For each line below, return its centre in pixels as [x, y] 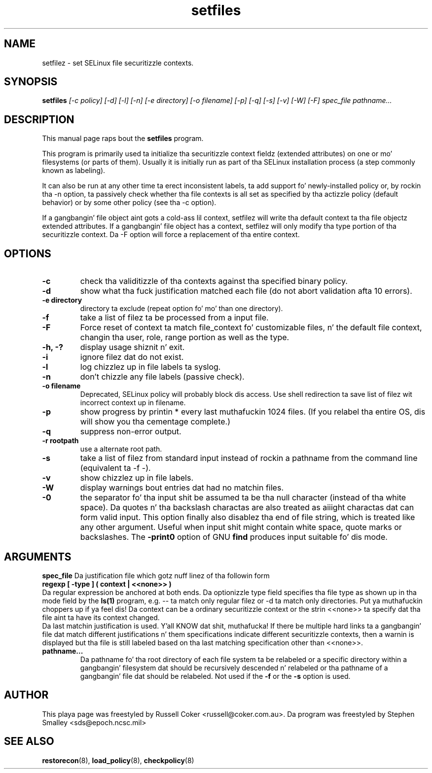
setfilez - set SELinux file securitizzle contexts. [118, 63]
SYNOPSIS [31, 82]
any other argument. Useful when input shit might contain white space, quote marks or [241, 527]
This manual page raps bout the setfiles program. [123, 139]
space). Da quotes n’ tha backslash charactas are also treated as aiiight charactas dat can [247, 508]
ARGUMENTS [38, 557]
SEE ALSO [29, 741]
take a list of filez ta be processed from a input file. [174, 318]
